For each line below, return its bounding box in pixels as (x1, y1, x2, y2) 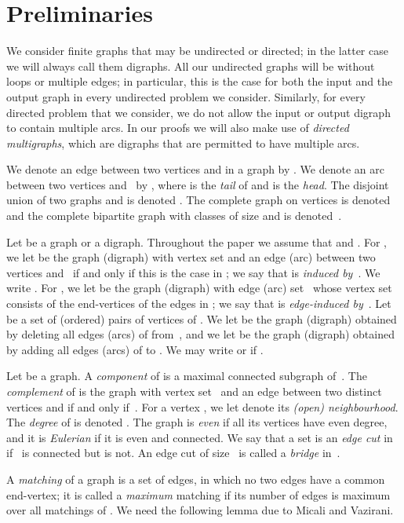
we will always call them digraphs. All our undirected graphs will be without (6, 57, 375, 74)
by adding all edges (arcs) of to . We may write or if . (6, 341, 264, 357)
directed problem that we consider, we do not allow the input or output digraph (6, 104, 391, 120)
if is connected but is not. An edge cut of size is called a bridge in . (6, 444, 340, 461)
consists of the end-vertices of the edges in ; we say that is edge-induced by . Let (6, 295, 391, 312)
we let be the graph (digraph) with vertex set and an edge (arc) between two (6, 249, 376, 265)
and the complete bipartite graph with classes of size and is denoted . (6, 207, 342, 224)
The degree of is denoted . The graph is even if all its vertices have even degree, (6, 414, 388, 430)
